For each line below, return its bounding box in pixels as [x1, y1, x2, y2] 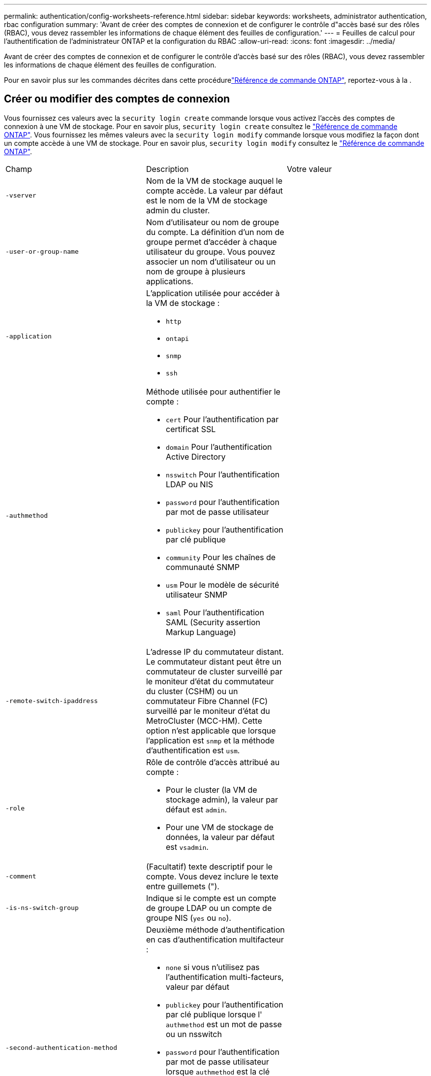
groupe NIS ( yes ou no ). [146, 912, 231, 923]
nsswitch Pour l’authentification [165, 469, 280, 479]
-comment [5, 873, 36, 880]
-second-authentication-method [5, 1044, 117, 1052]
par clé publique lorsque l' [165, 1009, 262, 1019]
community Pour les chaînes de [165, 552, 276, 562]
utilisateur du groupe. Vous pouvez [146, 246, 276, 257]
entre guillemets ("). [146, 881, 219, 891]
